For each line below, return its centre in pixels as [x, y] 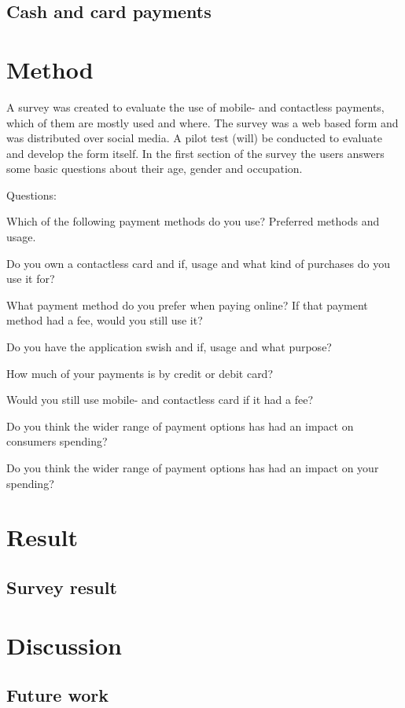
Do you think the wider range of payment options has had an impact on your [193, 468]
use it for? [31, 279]
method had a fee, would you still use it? [105, 320]
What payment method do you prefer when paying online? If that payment [187, 304]
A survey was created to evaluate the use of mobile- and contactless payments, [195, 106]
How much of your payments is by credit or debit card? [140, 373]
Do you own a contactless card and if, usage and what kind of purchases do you [198, 263]
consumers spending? [57, 441]
